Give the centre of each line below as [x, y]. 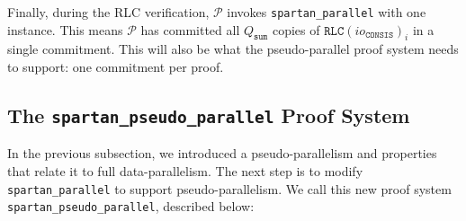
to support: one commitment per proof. [116, 67]
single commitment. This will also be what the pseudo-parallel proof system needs [233, 49]
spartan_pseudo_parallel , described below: [131, 206]
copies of [296, 29]
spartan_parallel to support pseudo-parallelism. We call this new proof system [229, 188]
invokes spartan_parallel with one [327, 12]
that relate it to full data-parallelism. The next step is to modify [185, 171]
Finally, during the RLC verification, [108, 12]
